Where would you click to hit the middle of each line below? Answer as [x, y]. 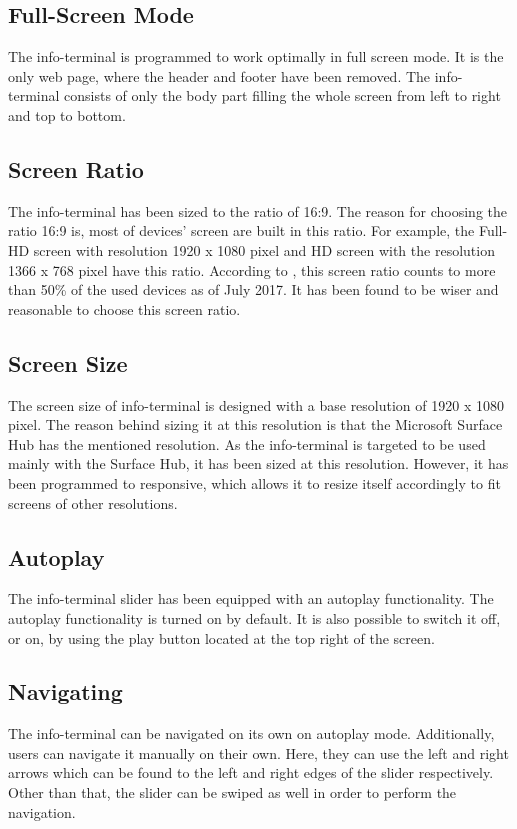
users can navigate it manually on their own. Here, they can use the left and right [258, 752]
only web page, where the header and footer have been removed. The [219, 75]
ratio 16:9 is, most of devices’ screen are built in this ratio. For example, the [241, 230]
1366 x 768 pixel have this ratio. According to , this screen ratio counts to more [252, 269]
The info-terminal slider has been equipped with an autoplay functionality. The [251, 598]
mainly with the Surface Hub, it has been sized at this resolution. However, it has [258, 463]
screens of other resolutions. [93, 502]
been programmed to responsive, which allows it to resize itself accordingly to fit [254, 482]
